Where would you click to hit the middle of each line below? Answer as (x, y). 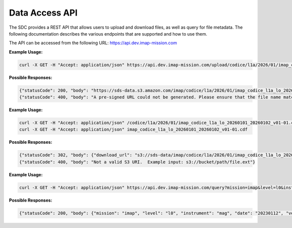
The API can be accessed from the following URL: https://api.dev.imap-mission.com (93, 43)
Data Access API (43, 13)
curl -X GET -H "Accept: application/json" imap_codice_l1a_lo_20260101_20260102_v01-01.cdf (133, 130)
